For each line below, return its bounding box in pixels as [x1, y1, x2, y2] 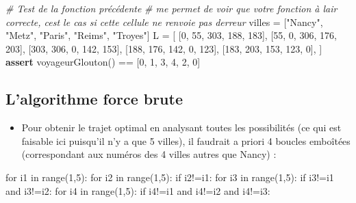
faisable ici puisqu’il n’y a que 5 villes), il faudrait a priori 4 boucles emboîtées [21, 133, 351, 148]
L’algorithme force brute [5, 88, 183, 109]
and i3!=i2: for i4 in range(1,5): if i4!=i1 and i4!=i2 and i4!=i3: [5, 183, 270, 198]
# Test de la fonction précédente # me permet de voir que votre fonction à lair [5, 1, 338, 15]
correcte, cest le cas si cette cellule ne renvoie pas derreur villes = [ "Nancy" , [5, 14, 323, 29]
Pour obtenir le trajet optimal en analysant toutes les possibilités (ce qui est [21, 120, 342, 135]
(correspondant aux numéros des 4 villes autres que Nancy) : [21, 147, 277, 161]
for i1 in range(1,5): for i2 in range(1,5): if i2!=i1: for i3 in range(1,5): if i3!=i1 [5, 170, 334, 184]
